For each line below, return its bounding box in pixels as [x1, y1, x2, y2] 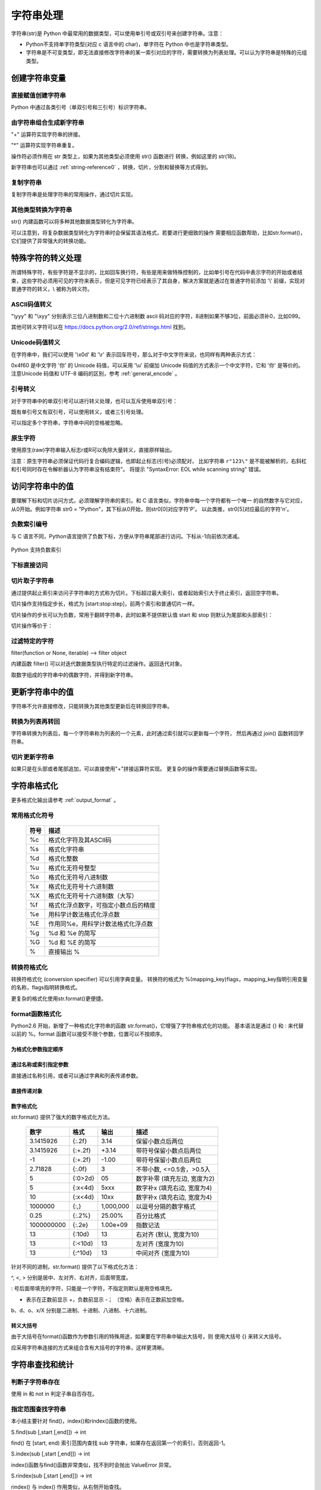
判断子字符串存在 [11, 1377, 60, 1386]
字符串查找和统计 [11, 1359, 74, 1370]
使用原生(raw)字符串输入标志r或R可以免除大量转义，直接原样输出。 [11, 446, 175, 454]
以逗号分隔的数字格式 [136, 1202, 196, 1210]
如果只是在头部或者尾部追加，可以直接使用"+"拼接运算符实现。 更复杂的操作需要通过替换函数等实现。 [11, 765, 261, 772]
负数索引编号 [11, 520, 48, 529]
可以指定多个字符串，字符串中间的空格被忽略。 [11, 419, 126, 426]
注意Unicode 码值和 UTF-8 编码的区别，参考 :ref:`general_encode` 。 [11, 370, 181, 377]
